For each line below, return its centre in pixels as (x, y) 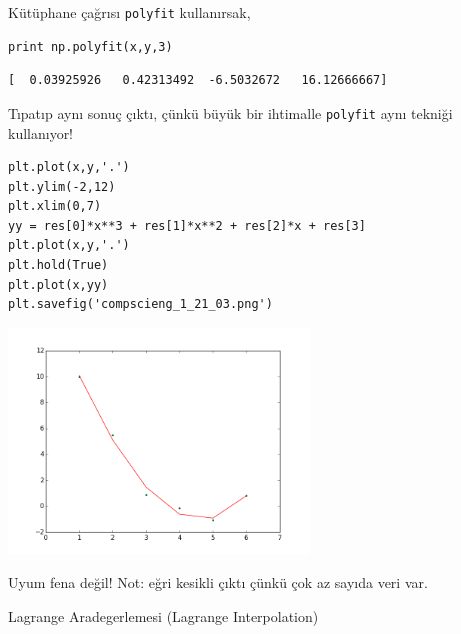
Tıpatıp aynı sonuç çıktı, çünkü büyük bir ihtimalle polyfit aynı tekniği (230, 112)
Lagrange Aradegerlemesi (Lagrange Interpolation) (163, 615)
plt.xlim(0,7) (55, 206)
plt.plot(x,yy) (58, 284)
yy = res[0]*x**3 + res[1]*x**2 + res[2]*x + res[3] (187, 225)
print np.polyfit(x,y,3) (90, 46)
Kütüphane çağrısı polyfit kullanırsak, (129, 12)
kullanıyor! (41, 132)
